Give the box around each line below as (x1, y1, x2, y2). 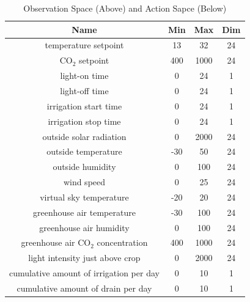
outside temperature (46, 145, 122, 158)
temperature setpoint (45, 39, 124, 51)
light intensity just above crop (28, 251, 141, 264)
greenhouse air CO (21, 236, 91, 249)
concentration (97, 236, 148, 249)
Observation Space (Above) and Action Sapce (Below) (23, 2, 227, 14)
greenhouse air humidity (39, 221, 130, 234)
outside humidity (53, 160, 116, 173)
